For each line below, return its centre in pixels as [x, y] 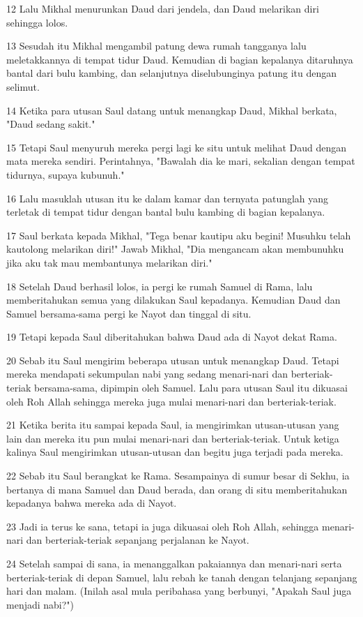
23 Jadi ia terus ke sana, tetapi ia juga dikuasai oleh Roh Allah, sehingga [163, 526]
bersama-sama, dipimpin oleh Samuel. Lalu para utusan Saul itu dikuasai [191, 388]
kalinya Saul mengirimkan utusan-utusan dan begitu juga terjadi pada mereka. [175, 452]
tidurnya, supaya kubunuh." [65, 174]
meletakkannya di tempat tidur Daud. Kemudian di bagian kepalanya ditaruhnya [180, 59]
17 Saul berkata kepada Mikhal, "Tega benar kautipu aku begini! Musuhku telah [179, 235]
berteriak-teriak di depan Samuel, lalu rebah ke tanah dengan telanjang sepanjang [182, 577]
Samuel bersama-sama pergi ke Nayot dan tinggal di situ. [129, 313]
